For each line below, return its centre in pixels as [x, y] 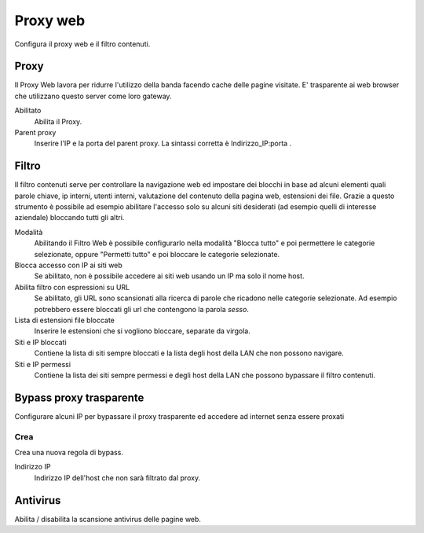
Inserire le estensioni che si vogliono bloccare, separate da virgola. [142, 331]
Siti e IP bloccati [40, 342]
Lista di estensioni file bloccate [65, 320]
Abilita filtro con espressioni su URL [72, 287]
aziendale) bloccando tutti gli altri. [69, 218]
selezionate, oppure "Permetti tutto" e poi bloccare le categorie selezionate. [157, 254]
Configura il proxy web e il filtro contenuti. [82, 44]
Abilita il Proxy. [58, 121]
